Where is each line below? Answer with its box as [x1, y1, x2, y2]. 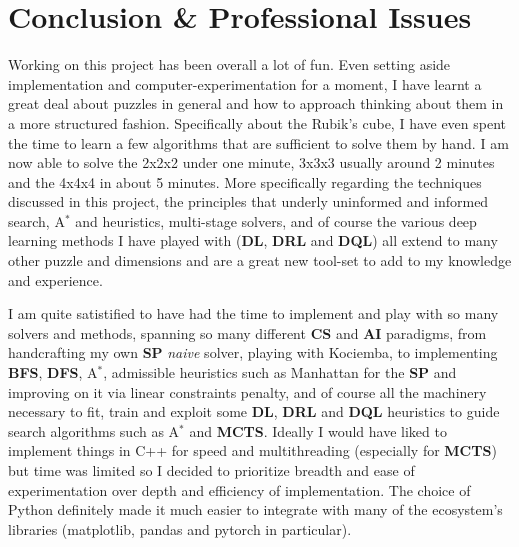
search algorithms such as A [8, 420, 180, 441]
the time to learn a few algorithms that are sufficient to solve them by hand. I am [8, 132, 509, 153]
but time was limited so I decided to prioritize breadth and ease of [8, 460, 415, 480]
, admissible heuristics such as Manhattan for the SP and [103, 362, 457, 383]
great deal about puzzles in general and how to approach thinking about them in [8, 93, 504, 114]
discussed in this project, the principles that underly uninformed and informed [8, 191, 489, 212]
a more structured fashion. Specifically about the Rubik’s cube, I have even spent [8, 112, 507, 133]
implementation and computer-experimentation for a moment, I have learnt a [8, 73, 482, 94]
